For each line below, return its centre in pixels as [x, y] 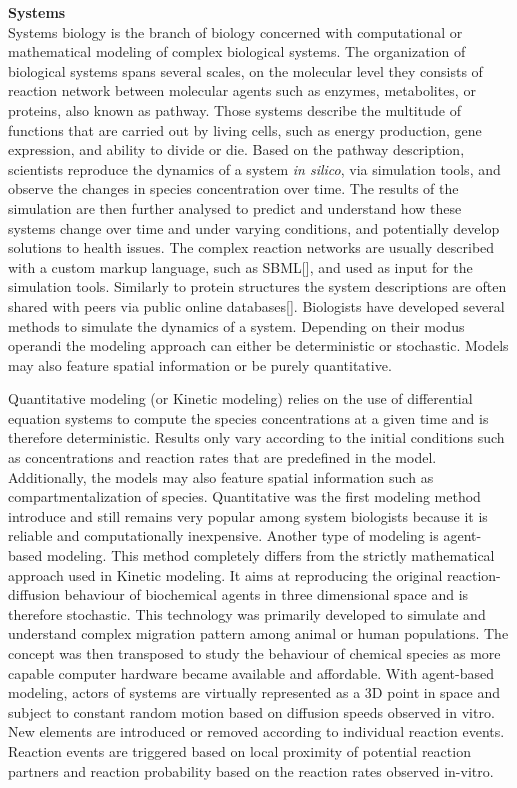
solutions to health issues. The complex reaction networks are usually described [251, 247]
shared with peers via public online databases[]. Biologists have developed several [256, 305]
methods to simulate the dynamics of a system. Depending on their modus [236, 325]
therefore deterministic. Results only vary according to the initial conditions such [256, 437]
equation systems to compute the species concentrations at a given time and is [248, 417]
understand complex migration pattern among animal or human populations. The [258, 633]
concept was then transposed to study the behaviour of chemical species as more [254, 653]
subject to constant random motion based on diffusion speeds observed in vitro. [251, 711]
